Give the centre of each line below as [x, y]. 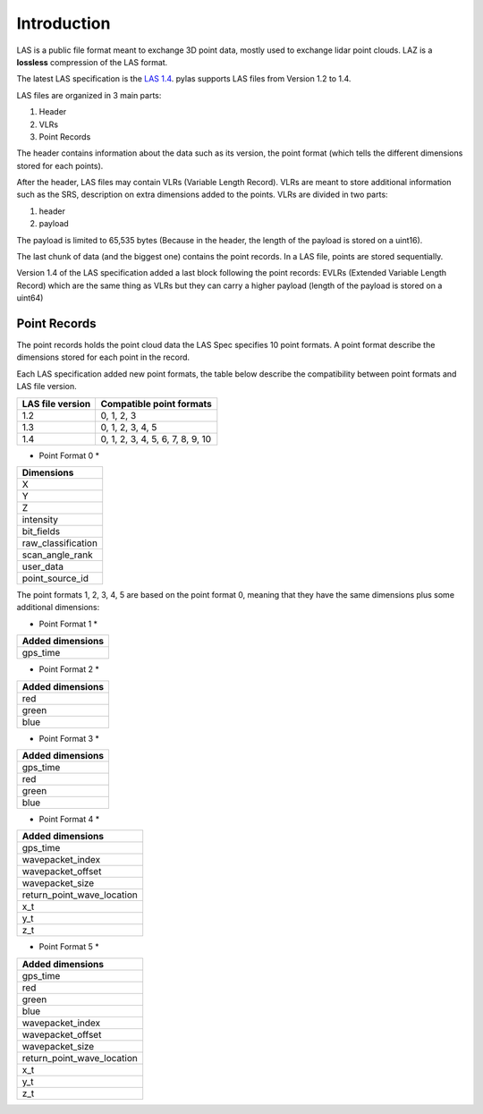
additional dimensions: [58, 608]
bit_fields [41, 531]
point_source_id [55, 579]
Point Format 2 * [69, 669]
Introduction [64, 23]
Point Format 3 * [69, 738]
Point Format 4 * [69, 819]
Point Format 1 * [68, 624]
